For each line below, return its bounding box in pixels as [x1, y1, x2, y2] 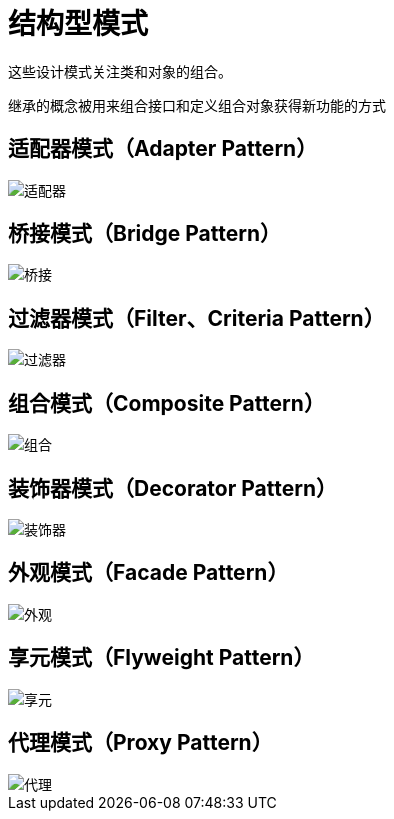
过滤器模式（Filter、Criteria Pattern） [8, 305, 385, 331]
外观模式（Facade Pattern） [8, 560, 289, 586]
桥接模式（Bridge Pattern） [8, 221, 281, 247]
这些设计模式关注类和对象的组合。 [8, 62, 232, 80]
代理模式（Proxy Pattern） [8, 730, 273, 756]
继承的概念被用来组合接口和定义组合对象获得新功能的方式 [8, 96, 386, 114]
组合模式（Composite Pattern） [8, 390, 325, 416]
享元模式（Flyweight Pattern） [8, 645, 315, 671]
